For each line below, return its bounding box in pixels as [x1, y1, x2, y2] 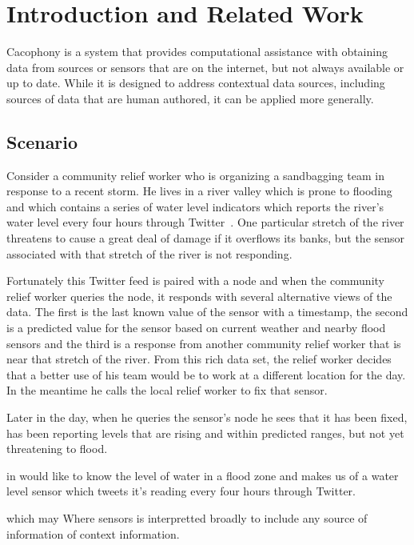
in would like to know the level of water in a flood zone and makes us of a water [6, 467, 399, 483]
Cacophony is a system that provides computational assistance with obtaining [6, 43, 388, 60]
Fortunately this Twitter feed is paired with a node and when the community [6, 272, 384, 289]
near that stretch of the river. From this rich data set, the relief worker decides [6, 351, 392, 367]
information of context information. [6, 525, 180, 542]
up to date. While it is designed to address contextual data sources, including [6, 74, 385, 91]
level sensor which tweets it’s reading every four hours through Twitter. [6, 483, 356, 499]
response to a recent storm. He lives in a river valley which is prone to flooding [6, 182, 392, 199]
